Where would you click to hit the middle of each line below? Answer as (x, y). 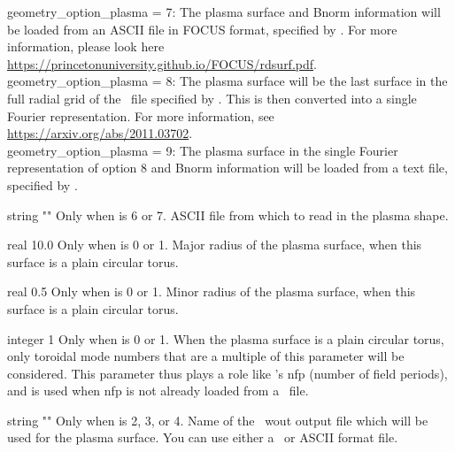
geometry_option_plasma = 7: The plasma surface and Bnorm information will (224, 11)
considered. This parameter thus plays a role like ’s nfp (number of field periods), (227, 373)
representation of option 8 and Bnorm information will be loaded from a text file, (227, 168)
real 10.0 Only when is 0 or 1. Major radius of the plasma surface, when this (215, 245)
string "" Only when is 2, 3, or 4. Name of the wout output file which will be (218, 420)
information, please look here (86, 46)
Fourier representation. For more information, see (141, 115)
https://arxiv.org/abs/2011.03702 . (100, 133)
